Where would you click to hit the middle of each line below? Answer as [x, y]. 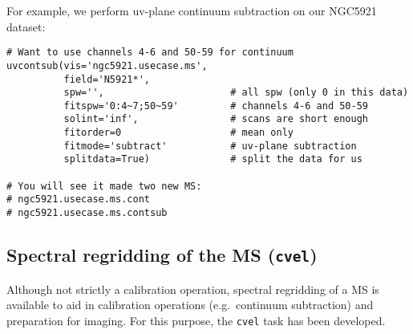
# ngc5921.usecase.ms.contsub [87, 213]
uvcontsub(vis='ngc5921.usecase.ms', [107, 65]
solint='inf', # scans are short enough [216, 119]
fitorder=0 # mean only [178, 133]
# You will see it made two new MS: [104, 186]
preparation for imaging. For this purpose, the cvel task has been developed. [196, 320]
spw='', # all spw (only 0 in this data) [236, 93]
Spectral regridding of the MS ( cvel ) [162, 255]
